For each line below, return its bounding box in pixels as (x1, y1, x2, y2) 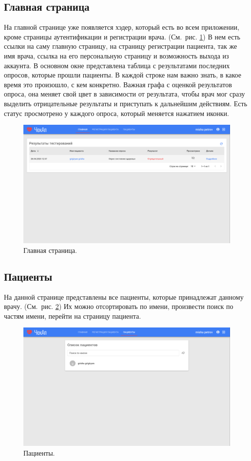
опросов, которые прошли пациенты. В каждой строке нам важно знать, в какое (4, 70, 241, 80)
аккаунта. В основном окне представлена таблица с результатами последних (4, 60, 230, 70)
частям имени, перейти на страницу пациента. (4, 310, 141, 321)
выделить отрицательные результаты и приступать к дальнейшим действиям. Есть (4, 98, 248, 108)
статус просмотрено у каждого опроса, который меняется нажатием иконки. (4, 108, 229, 118)
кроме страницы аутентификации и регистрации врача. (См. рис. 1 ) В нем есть (4, 31, 240, 41)
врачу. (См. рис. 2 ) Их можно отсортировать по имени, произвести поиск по (4, 301, 233, 311)
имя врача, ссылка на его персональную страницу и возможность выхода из (4, 50, 229, 60)
